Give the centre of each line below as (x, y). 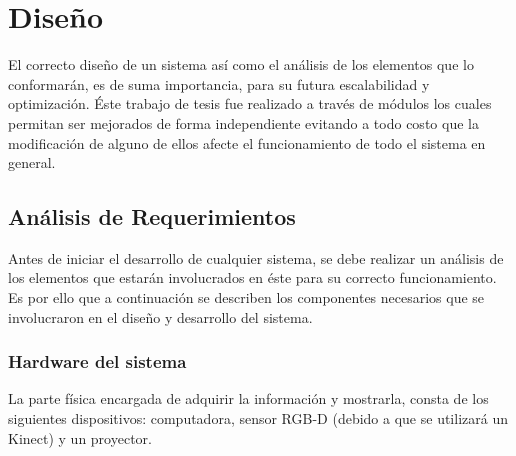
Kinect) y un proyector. (80, 437)
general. (32, 162)
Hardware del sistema (97, 361)
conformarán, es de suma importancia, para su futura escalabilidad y (219, 83)
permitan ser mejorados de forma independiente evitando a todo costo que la (243, 122)
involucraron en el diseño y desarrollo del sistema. (160, 316)
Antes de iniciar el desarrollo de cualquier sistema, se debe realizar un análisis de (256, 257)
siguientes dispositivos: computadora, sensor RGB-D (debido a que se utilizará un (258, 418)
